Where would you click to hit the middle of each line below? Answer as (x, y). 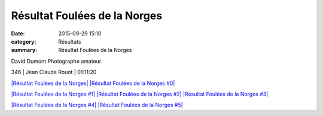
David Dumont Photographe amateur (56, 61)
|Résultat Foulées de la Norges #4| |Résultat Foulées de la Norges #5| (97, 105)
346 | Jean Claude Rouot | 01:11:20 (54, 72)
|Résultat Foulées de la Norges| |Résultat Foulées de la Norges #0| (93, 83)
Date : (18, 33)
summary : (24, 50)
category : (24, 41)
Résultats (70, 41)
